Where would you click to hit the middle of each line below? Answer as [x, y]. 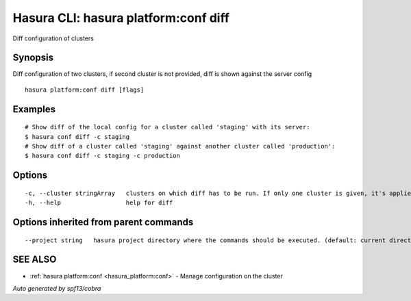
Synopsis [33, 58]
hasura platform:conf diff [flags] [85, 90]
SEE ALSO [35, 260]
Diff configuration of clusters [53, 38]
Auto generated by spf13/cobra [57, 288]
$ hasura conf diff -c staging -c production [103, 156]
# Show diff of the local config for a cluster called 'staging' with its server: [167, 127]
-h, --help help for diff [99, 203]
